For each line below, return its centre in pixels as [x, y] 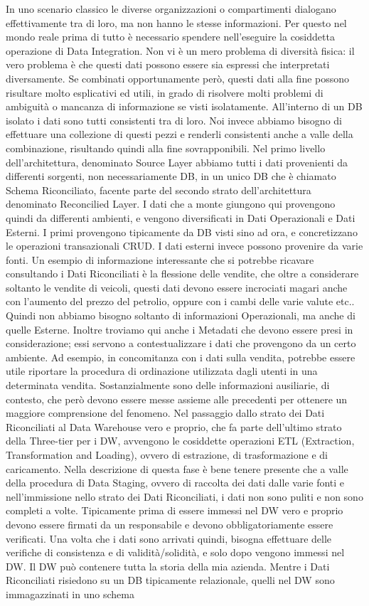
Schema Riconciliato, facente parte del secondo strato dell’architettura [159, 190]
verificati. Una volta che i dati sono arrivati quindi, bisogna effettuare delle [169, 538]
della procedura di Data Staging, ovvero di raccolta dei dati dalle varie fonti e [175, 483]
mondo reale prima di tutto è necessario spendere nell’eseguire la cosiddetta [170, 37]
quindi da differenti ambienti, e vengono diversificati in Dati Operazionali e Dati [181, 217]
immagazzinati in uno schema [70, 594]
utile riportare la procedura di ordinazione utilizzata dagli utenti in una [162, 371]
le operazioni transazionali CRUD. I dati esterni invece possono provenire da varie [184, 246]
